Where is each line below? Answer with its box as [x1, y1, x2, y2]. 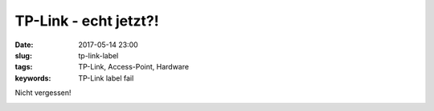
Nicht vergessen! [14, 88, 72, 97]
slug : [14, 50, 32, 60]
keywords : [14, 73, 51, 83]
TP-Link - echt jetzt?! [14, 12, 160, 30]
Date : [14, 40, 34, 50]
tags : [14, 62, 33, 72]
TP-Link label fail [78, 73, 134, 83]
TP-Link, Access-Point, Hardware [78, 62, 189, 72]
